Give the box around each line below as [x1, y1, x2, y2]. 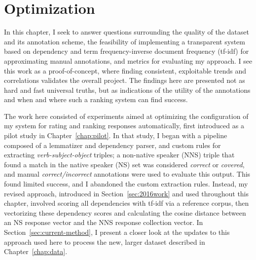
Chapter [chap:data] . [4, 246, 68, 257]
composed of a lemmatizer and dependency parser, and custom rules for [4, 140, 221, 150]
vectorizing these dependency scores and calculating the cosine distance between [4, 207, 246, 218]
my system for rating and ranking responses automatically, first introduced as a [4, 120, 244, 131]
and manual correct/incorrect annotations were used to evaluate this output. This [4, 169, 251, 179]
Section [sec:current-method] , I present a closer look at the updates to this [4, 227, 230, 237]
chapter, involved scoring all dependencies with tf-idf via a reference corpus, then [4, 198, 249, 208]
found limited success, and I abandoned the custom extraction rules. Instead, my [4, 179, 248, 189]
